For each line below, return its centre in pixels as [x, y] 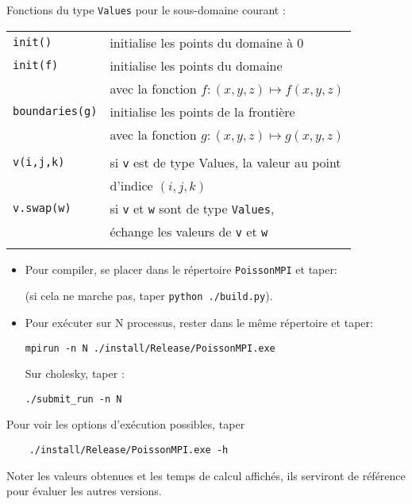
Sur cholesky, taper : [75, 373]
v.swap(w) [42, 208]
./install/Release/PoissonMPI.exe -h [129, 450]
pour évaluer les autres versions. [84, 491]
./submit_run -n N [73, 399]
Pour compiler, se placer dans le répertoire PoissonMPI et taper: [181, 269]
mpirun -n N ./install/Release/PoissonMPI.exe [150, 348]
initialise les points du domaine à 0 [207, 42]
